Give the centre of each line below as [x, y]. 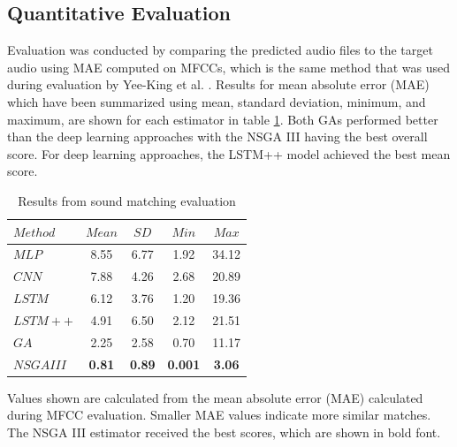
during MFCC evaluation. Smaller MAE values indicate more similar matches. [219, 415]
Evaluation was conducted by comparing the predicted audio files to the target [220, 50]
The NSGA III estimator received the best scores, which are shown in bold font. [224, 432]
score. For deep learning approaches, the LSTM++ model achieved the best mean [229, 153]
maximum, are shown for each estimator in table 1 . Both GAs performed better [223, 119]
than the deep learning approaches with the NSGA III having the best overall [217, 136]
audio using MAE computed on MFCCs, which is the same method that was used [228, 67]
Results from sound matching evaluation [127, 200]
